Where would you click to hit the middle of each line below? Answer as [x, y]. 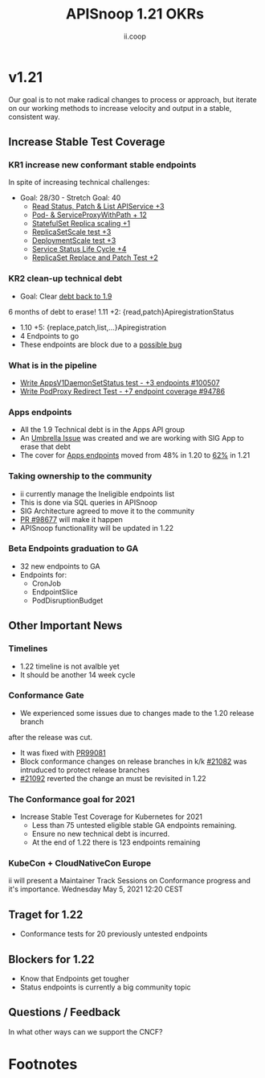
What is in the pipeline [53, 365]
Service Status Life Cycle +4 [79, 249]
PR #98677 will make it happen [71, 519]
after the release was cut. [51, 737]
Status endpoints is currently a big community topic [105, 987]
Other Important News [65, 625]
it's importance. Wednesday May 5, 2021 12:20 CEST [96, 889]
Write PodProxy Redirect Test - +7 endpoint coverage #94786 [122, 391]
